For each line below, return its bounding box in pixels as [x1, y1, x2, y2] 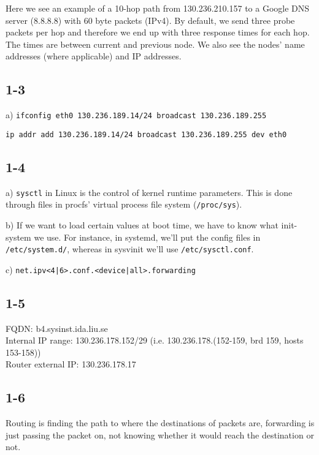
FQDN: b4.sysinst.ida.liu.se [6, 322, 108, 334]
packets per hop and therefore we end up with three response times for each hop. [6, 26, 310, 39]
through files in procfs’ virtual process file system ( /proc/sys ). [6, 198, 242, 211]
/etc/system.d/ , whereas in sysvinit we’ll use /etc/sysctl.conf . [6, 243, 254, 255]
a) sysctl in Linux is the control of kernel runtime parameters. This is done [6, 186, 293, 198]
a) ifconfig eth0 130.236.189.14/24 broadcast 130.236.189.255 [6, 108, 267, 121]
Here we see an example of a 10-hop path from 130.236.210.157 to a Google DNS [6, 2, 310, 14]
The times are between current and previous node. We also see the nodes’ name [6, 37, 305, 50]
